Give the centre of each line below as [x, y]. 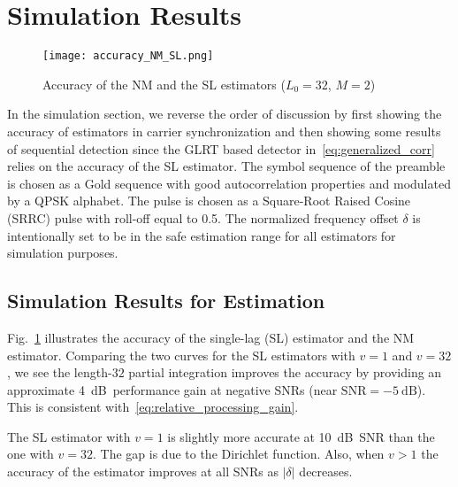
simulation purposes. [63, 253]
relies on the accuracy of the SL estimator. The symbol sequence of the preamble [226, 166]
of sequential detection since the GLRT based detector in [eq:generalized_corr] [221, 148]
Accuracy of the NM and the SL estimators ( [164, 84]
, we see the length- [60, 372]
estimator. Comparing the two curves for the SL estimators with [181, 355]
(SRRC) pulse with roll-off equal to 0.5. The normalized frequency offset [203, 217]
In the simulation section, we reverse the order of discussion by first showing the [225, 114]
